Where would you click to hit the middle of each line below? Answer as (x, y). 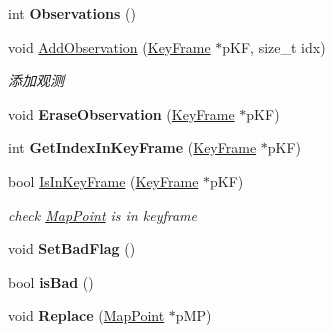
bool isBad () (51, 281)
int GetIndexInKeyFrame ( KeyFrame (132, 147)
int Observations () (72, 13)
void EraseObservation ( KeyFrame (121, 113)
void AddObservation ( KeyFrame (109, 46)
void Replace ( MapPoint (86, 315)
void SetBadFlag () (72, 248)
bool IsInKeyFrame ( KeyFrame (103, 180)
